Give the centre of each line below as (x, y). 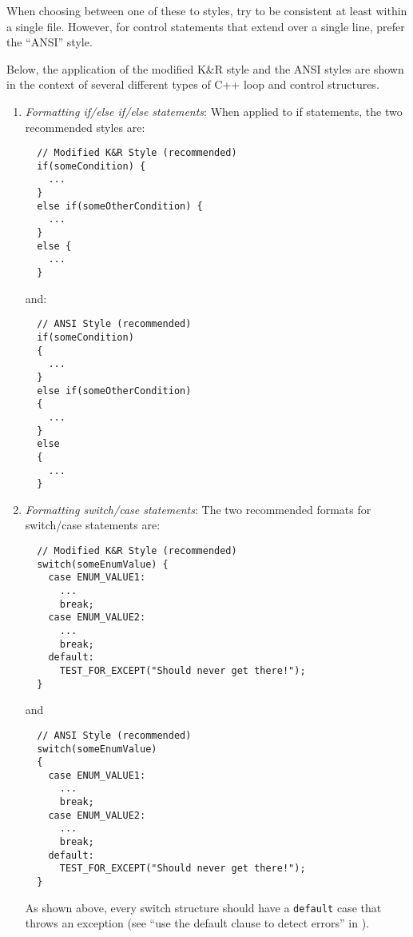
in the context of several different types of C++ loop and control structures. (193, 84)
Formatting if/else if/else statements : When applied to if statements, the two (214, 111)
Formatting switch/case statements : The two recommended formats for (198, 509)
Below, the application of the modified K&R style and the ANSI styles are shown (205, 68)
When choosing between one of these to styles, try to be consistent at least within (207, 10)
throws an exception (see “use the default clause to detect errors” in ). (197, 923)
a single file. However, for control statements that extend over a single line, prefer (206, 26)
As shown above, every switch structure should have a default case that (203, 907)
